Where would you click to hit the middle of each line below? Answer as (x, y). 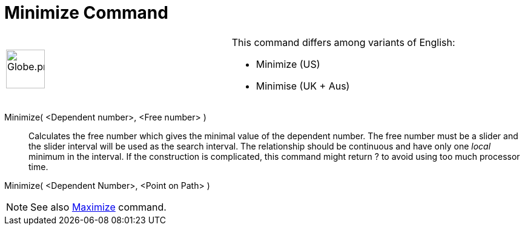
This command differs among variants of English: (343, 42)
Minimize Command (86, 13)
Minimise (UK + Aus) (303, 86)
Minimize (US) (288, 64)
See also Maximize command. (98, 207)
